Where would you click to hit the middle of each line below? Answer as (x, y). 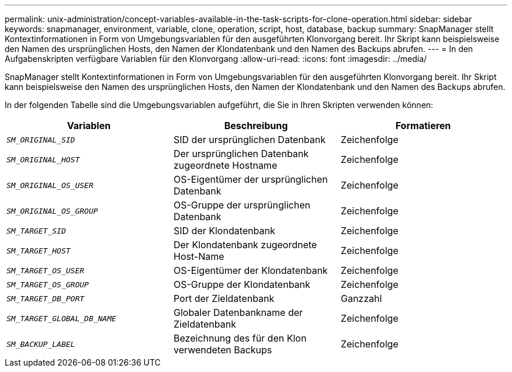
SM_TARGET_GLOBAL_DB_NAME (61, 318)
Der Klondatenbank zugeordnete (245, 245)
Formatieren (423, 126)
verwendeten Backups (223, 350)
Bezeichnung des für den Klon (240, 338)
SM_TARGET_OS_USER (46, 270)
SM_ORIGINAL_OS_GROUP (52, 211)
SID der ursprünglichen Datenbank (249, 140)
